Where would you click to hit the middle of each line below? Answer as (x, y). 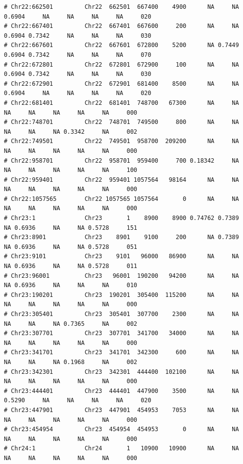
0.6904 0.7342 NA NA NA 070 (78, 55)
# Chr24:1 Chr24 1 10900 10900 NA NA (121, 449)
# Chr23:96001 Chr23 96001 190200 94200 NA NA (121, 276)
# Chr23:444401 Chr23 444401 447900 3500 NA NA (121, 391)
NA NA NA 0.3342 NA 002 (71, 132)
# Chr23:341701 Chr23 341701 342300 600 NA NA (121, 353)
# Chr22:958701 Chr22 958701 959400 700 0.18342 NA (121, 160)
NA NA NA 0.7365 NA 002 (71, 324)
